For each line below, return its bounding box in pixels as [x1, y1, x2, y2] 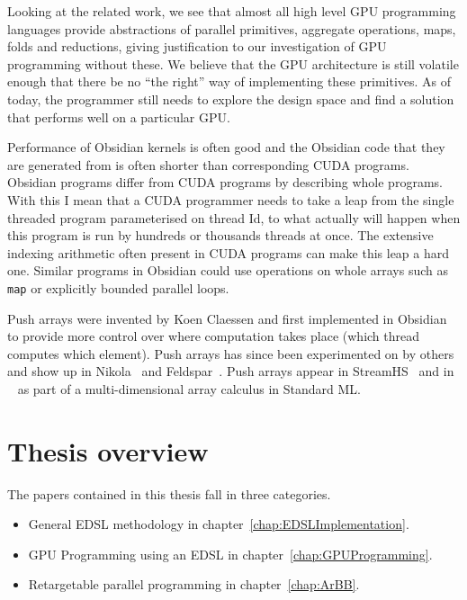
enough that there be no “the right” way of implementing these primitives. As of [7, 72, 452, 91]
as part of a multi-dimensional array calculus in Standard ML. [17, 379, 362, 398]
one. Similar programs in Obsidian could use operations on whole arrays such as [7, 261, 449, 280]
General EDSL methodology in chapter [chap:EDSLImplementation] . [28, 515, 409, 533]
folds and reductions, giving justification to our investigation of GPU [7, 37, 387, 56]
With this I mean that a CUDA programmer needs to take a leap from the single [7, 190, 454, 209]
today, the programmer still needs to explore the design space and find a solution [7, 89, 454, 108]
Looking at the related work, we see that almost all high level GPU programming [7, 2, 456, 20]
